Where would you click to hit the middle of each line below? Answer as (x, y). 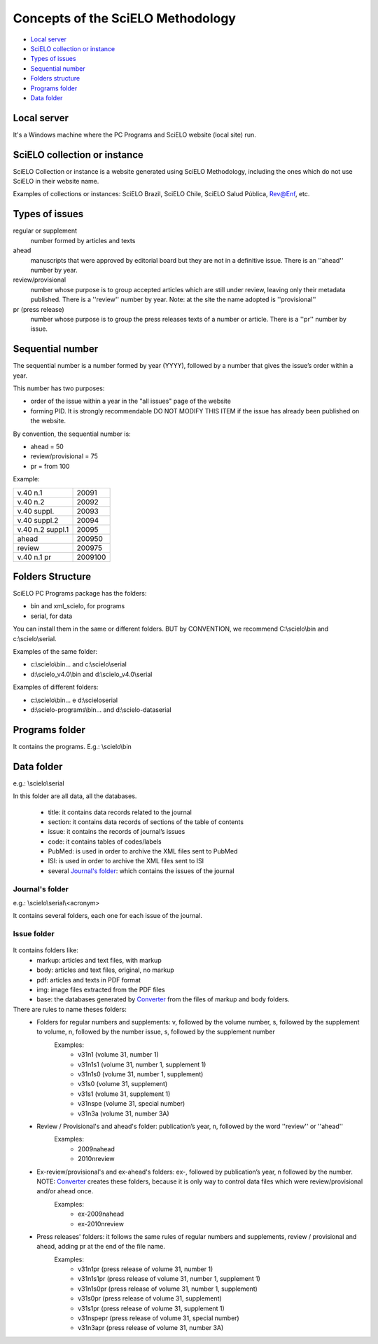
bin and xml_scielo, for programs (78, 606)
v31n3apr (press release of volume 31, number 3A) (151, 1328)
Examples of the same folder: (55, 651)
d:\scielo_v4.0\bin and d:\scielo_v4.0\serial (91, 674)
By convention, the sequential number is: (72, 434)
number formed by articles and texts (83, 240)
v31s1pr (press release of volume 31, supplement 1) (152, 1308)
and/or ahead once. (65, 1191)
